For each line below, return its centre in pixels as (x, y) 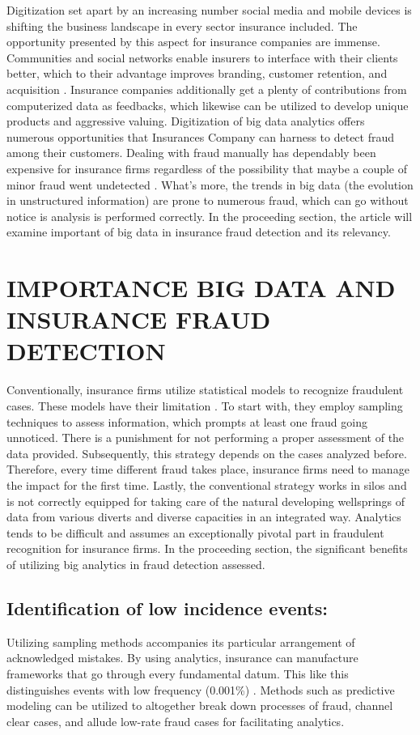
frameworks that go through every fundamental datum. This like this (178, 673)
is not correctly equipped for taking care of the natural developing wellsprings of (206, 501)
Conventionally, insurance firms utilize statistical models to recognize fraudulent (205, 390)
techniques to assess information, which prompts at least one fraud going (187, 421)
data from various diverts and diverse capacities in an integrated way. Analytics (204, 517)
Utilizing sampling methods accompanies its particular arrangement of (181, 642)
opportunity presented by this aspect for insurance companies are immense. (193, 42)
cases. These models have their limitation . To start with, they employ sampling (205, 406)
